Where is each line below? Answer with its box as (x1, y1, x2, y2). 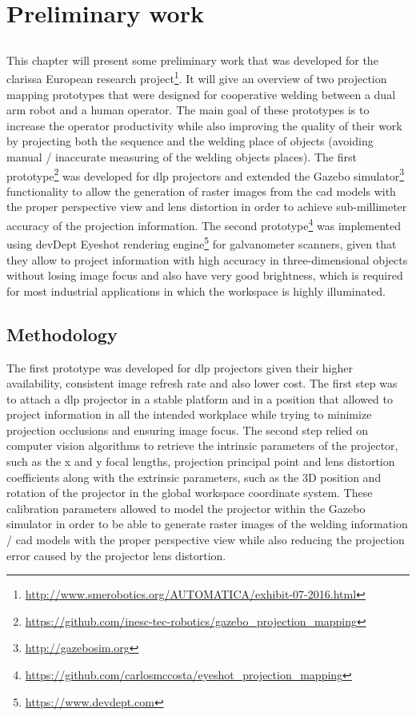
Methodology (6, 321, 118, 346)
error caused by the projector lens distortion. (6, 547, 226, 563)
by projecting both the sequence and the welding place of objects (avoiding (6, 133, 374, 149)
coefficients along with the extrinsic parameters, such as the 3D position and (6, 468, 382, 485)
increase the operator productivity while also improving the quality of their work (6, 117, 402, 133)
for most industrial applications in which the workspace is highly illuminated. (6, 282, 386, 299)
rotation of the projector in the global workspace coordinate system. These (6, 484, 373, 501)
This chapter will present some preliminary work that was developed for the (6, 51, 378, 68)
